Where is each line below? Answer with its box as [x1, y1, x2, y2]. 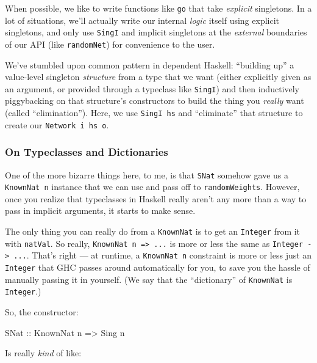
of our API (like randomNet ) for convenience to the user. [5, 37, 215, 50]
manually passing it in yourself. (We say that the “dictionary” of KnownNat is [5, 273, 293, 285]
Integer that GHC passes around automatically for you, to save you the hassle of [5, 261, 310, 273]
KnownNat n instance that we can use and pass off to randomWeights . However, [5, 180, 300, 193]
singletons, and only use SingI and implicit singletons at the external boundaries [5, 26, 307, 38]
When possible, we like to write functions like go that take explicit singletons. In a [5, 2, 312, 14]
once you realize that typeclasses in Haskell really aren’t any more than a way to [5, 192, 307, 205]
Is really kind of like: [5, 346, 82, 359]
